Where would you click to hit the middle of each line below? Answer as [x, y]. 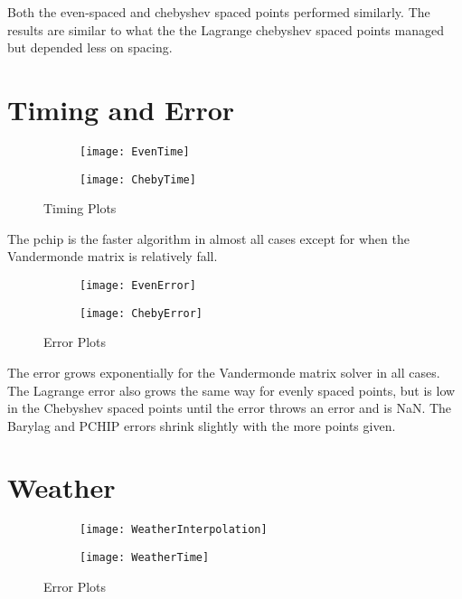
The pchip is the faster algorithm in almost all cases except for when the [208, 238]
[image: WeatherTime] [145, 558]
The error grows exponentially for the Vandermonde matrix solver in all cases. [224, 372]
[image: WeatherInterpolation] [174, 530]
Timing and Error [121, 109]
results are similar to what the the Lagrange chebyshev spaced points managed [226, 29]
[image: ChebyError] [141, 313]
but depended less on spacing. [90, 47]
